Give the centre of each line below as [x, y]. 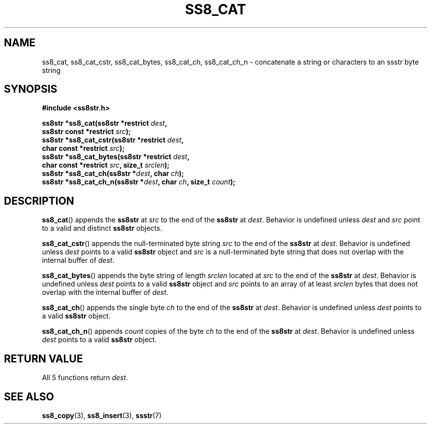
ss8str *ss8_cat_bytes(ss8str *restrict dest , [116, 157]
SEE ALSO [29, 396]
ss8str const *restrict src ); [86, 132]
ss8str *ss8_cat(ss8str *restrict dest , [105, 123]
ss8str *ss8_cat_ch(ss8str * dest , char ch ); [113, 174]
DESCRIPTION [39, 201]
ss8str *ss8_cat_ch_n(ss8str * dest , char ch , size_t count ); [139, 182]
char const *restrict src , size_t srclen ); [106, 165]
